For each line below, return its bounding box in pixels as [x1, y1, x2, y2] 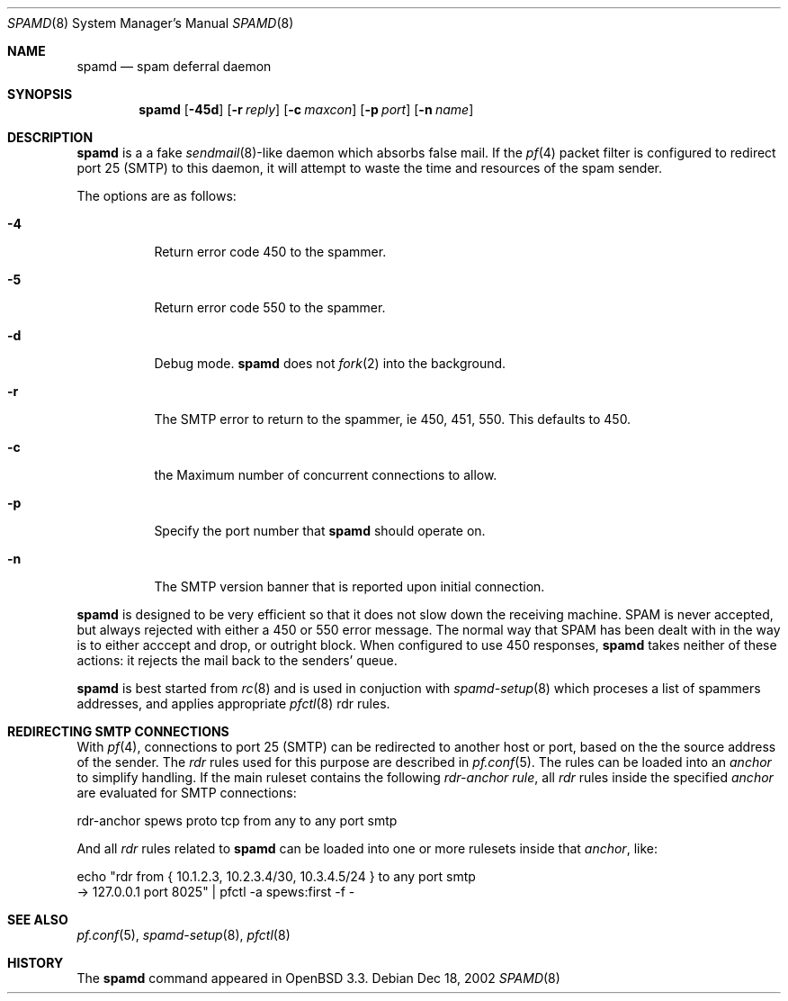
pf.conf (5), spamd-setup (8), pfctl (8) [76, 927, 291, 942]
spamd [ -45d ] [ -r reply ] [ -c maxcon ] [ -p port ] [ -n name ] [139, 102, 474, 117]
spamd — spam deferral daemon [76, 59, 272, 74]
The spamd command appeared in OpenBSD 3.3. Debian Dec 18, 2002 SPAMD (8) [76, 970, 560, 986]
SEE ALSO [7, 912, 68, 927]
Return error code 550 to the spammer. [154, 300, 386, 315]
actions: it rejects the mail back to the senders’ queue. [76, 653, 398, 668]
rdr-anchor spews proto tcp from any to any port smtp [76, 813, 398, 828]
